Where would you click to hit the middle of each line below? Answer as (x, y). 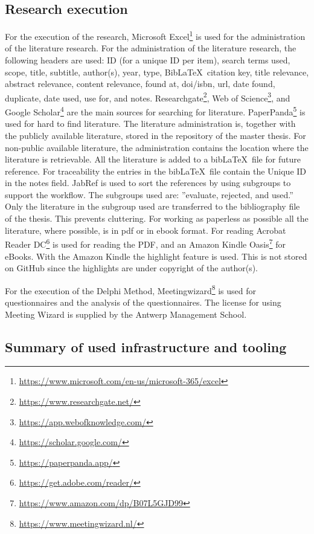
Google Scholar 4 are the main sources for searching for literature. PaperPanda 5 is (155, 111)
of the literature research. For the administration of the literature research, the (151, 48)
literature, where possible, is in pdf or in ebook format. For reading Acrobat (146, 230)
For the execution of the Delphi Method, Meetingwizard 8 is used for (131, 289)
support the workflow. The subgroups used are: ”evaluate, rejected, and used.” (149, 194)
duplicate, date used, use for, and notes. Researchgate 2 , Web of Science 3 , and (148, 97)
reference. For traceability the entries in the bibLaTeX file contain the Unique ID (156, 171)
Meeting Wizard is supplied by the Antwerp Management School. (126, 314)
